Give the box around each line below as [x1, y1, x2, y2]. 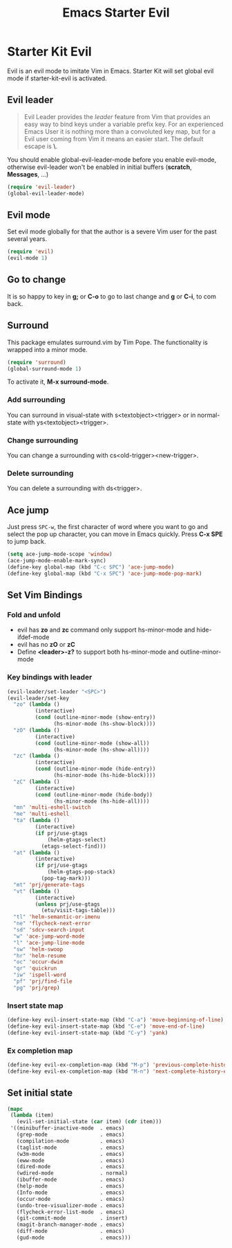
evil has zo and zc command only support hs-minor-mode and [17, 625, 195, 634]
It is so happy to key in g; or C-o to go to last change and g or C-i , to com [7, 292, 216, 301]
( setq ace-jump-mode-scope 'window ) [7, 551, 113, 558]
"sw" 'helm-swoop [13, 945, 64, 953]
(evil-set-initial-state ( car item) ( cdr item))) [16, 1118, 162, 1125]
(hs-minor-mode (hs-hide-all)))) [53, 798, 150, 805]
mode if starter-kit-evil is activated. [7, 74, 107, 82]
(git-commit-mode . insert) [16, 1215, 128, 1222]
